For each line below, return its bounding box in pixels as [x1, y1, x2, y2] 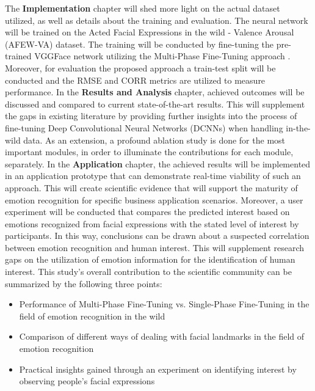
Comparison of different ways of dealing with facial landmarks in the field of [19, 330, 305, 343]
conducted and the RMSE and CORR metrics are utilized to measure [5, 73, 266, 86]
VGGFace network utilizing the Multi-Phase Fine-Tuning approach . [34, 49, 291, 62]
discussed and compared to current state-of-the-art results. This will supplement [5, 97, 305, 110]
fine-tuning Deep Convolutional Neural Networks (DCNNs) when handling [5, 121, 283, 134]
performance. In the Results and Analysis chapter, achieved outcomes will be [5, 86, 305, 98]
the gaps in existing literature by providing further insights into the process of [5, 109, 297, 122]
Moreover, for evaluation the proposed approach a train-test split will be [5, 61, 276, 74]
